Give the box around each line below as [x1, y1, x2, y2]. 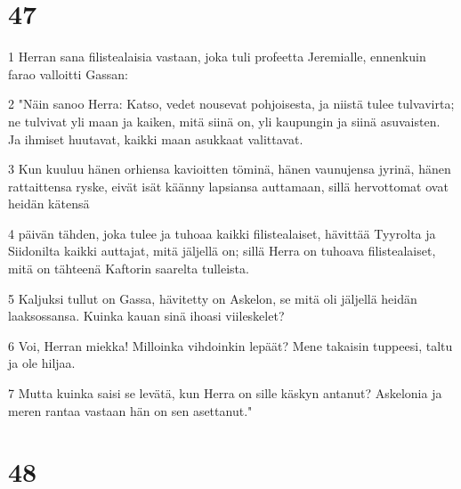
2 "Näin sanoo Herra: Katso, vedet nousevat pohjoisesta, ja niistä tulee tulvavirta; [8, 94, 455, 113]
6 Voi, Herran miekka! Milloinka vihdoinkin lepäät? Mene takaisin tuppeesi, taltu [8, 336, 453, 355]
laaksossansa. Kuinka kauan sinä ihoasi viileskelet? [8, 306, 285, 325]
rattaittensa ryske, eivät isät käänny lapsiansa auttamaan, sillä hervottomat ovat [8, 176, 449, 195]
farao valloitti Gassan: [8, 64, 128, 83]
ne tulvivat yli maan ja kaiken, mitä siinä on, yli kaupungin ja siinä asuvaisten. [8, 111, 441, 130]
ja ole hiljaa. [8, 354, 76, 372]
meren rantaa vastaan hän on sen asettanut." [8, 401, 253, 420]
